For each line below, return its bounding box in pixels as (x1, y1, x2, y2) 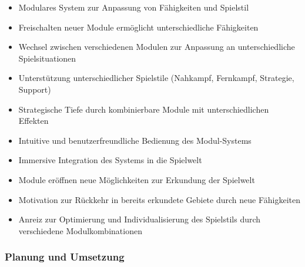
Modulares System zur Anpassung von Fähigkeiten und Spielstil (18, 1, 249, 13)
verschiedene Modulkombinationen (18, 224, 142, 236)
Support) (18, 83, 51, 95)
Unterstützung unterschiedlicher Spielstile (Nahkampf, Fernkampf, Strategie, (18, 72, 294, 84)
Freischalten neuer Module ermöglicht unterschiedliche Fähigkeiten (18, 21, 259, 33)
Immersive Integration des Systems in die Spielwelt (18, 154, 202, 166)
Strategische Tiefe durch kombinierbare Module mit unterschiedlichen (18, 103, 269, 115)
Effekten (18, 114, 49, 127)
